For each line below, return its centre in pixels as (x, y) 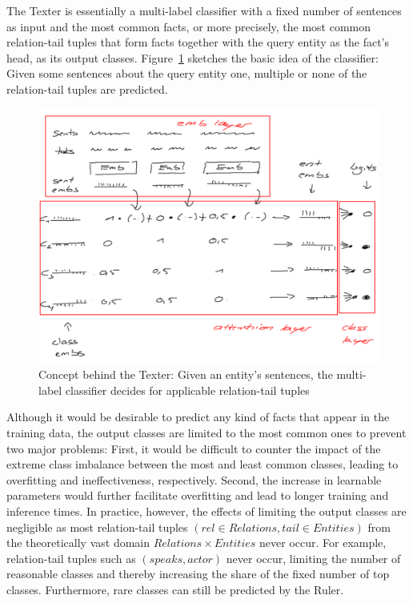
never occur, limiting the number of (313, 558)
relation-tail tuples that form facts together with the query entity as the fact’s (198, 42)
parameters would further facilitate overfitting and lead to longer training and (198, 495)
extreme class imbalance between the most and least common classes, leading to (202, 464)
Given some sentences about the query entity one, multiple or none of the (187, 73)
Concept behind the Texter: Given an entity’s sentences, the (186, 374)
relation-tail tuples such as (71, 558)
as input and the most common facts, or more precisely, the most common (189, 26)
